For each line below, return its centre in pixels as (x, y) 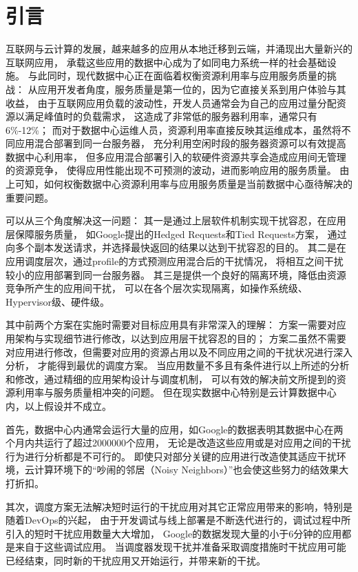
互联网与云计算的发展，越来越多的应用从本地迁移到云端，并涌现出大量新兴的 (179, 49)
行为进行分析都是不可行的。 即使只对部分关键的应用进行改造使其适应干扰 (171, 456)
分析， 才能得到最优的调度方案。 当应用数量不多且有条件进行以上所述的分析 (178, 365)
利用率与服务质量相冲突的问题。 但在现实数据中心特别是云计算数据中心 (176, 392)
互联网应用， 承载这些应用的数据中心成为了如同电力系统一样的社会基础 (166, 62)
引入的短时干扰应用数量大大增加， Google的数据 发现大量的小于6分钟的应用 (174, 533)
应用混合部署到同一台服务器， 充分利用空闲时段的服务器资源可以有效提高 (180, 143)
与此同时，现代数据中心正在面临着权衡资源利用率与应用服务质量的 (177, 76)
